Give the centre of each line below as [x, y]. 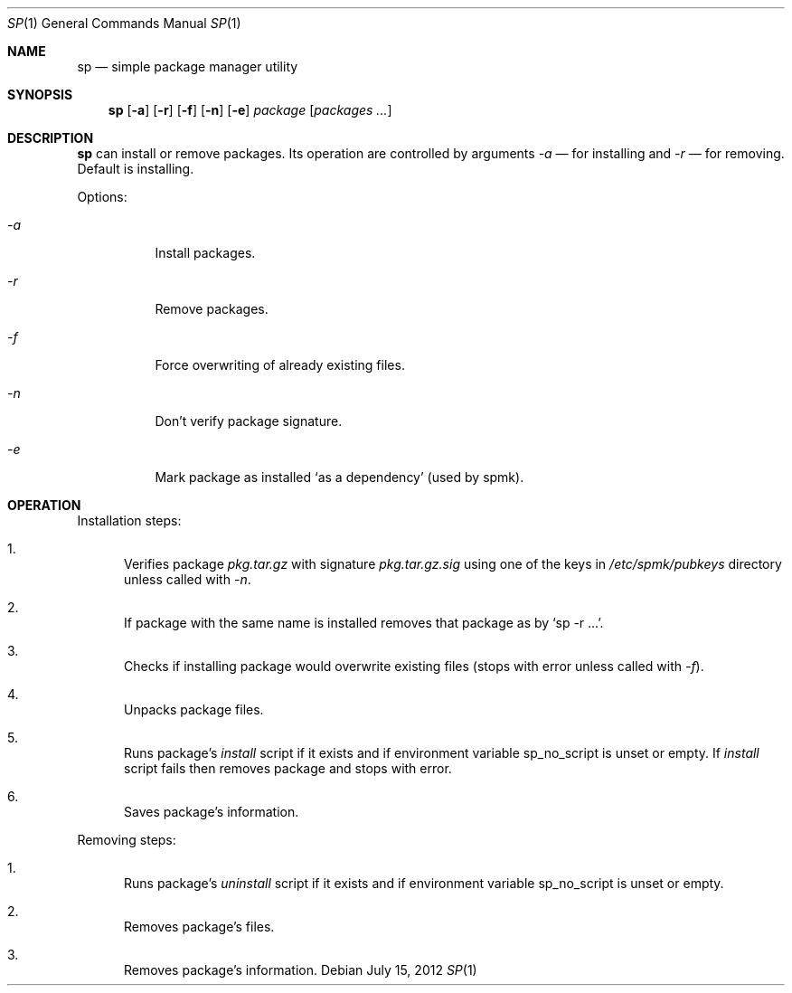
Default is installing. [136, 169]
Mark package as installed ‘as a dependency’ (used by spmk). [339, 477]
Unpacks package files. [194, 709]
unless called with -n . [188, 579]
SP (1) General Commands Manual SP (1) [124, 23]
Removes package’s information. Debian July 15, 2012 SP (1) [301, 970]
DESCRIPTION [51, 138]
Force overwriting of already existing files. [280, 365]
